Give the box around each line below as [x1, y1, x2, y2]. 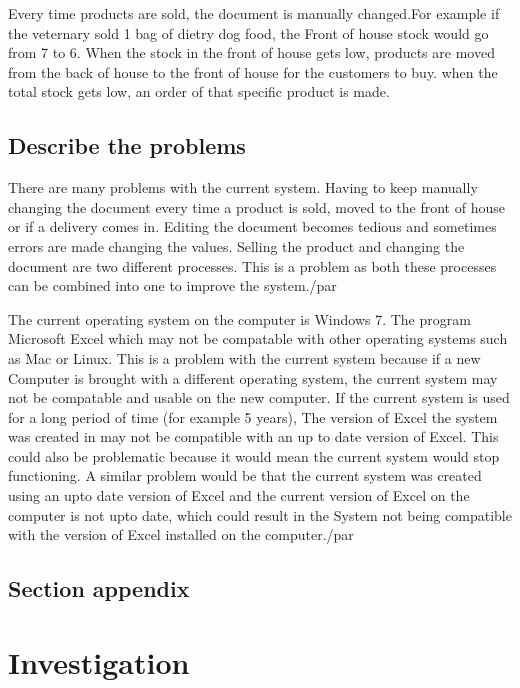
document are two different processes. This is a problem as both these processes [8, 255, 497, 276]
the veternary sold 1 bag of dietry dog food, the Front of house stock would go [8, 22, 489, 43]
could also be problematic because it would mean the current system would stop [8, 445, 500, 466]
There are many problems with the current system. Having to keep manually [8, 177, 478, 198]
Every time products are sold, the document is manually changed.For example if [8, 3, 500, 23]
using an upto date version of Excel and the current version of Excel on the [8, 485, 470, 506]
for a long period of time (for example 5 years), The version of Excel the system [8, 406, 498, 427]
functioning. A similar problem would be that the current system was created [8, 465, 482, 486]
